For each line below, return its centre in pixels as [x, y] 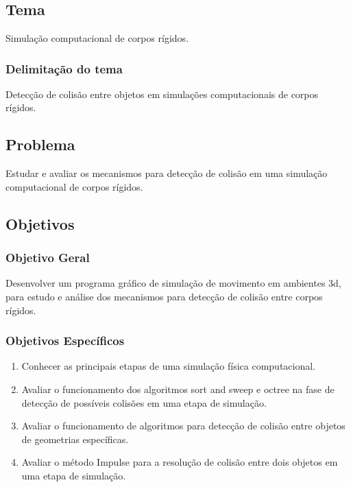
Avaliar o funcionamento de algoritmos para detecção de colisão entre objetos [183, 426]
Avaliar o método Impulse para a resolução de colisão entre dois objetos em [180, 462]
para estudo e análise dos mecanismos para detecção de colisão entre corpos [164, 296]
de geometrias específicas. [75, 439]
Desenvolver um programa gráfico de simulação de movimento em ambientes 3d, [173, 283]
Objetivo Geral [48, 258]
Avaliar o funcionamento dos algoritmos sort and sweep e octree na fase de [178, 389]
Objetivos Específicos [65, 341]
